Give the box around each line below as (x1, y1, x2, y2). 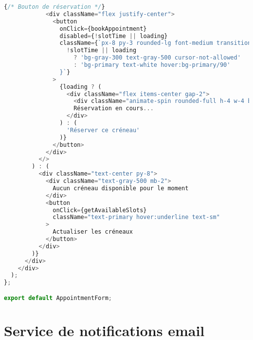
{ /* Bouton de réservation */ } (4, 3, 105, 10)
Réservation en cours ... (73, 105, 154, 112)
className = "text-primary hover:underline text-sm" (53, 214, 220, 221)
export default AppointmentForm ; (4, 294, 112, 301)
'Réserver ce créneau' (66, 126, 140, 134)
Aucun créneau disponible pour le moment (53, 184, 189, 192)
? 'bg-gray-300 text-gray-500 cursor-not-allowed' (73, 54, 241, 61)
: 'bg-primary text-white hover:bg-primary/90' (73, 61, 231, 68)
